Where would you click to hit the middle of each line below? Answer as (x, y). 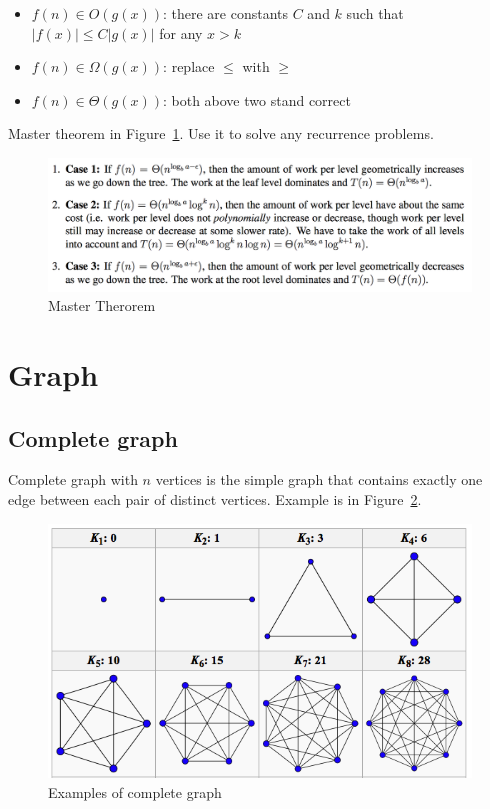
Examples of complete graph (135, 792)
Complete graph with (73, 479)
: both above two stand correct (256, 99)
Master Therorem (102, 305)
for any (181, 32)
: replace (189, 66)
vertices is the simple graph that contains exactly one (319, 479)
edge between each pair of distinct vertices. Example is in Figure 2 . (215, 499)
